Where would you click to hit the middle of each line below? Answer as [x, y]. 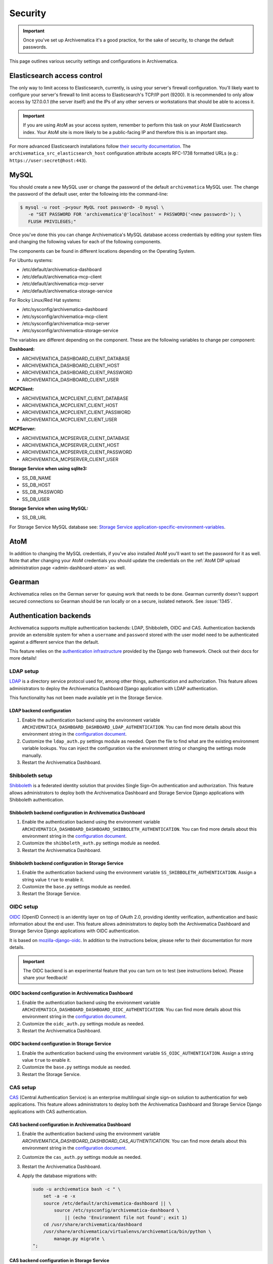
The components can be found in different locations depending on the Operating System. [102, 251]
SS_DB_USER [36, 499]
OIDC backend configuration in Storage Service [60, 1044]
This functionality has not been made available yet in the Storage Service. [86, 698]
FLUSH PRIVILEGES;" [52, 221]
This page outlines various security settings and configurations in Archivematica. [94, 61]
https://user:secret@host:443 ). [48, 160]
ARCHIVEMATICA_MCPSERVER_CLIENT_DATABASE [76, 438]
